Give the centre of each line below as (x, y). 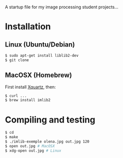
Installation (28, 27)
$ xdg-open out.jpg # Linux (33, 150)
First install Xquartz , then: (31, 87)
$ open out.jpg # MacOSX (30, 146)
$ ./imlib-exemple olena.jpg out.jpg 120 (47, 142)
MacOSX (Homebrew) (39, 75)
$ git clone (17, 60)
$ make (12, 137)
